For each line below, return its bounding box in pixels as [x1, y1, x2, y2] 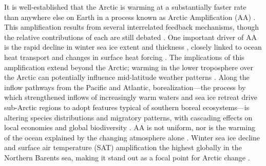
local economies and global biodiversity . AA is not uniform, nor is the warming [4, 122, 255, 133]
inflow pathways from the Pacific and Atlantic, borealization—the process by [4, 81, 246, 92]
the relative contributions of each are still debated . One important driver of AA [4, 31, 257, 42]
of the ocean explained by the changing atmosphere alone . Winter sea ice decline [4, 132, 260, 142]
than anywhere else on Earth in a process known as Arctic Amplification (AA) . [4, 11, 256, 22]
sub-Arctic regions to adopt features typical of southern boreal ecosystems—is [4, 101, 250, 112]
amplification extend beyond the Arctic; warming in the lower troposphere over [4, 61, 253, 72]
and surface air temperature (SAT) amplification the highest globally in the [4, 142, 242, 153]
